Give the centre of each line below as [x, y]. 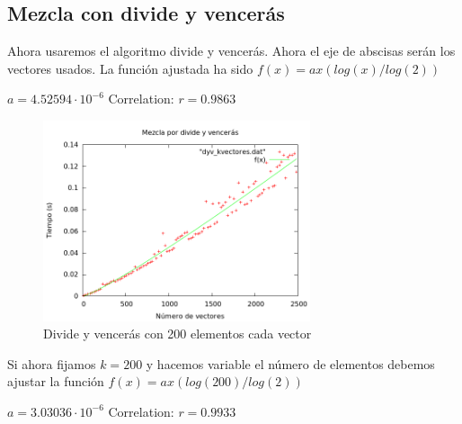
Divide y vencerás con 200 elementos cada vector [178, 334]
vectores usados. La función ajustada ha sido [130, 68]
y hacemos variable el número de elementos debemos [290, 363]
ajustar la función [56, 381]
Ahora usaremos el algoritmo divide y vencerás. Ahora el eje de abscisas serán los [231, 51]
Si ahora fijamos [52, 363]
